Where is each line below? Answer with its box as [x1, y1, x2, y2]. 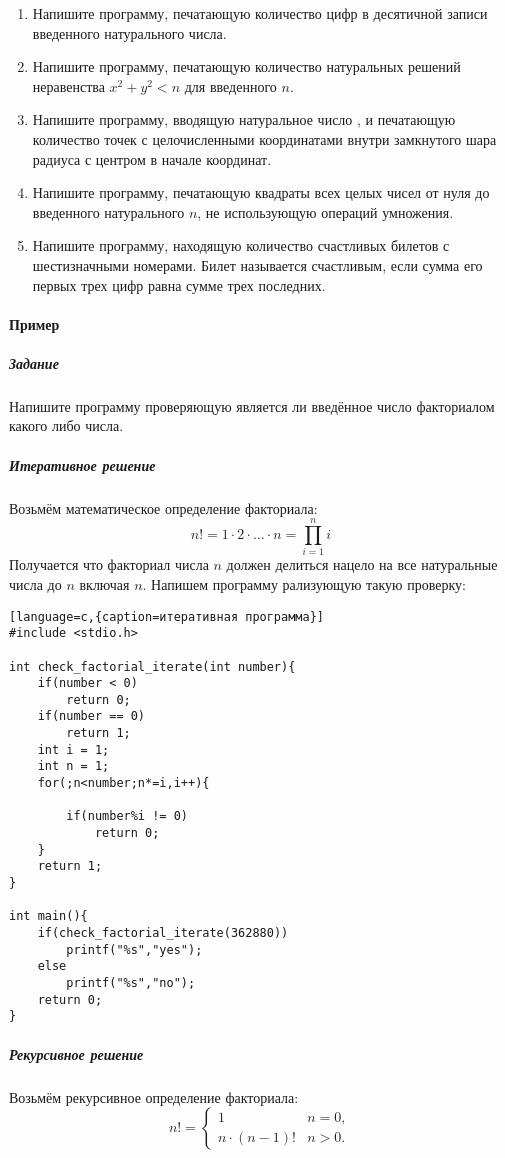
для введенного [184, 75, 277, 96]
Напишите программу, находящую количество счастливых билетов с [32, 235, 450, 256]
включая [79, 573, 130, 594]
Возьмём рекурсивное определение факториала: [9, 1086, 299, 1107]
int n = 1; [37, 759, 110, 774]
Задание [9, 352, 59, 373]
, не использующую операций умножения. [197, 201, 454, 222]
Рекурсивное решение [9, 1043, 144, 1064]
